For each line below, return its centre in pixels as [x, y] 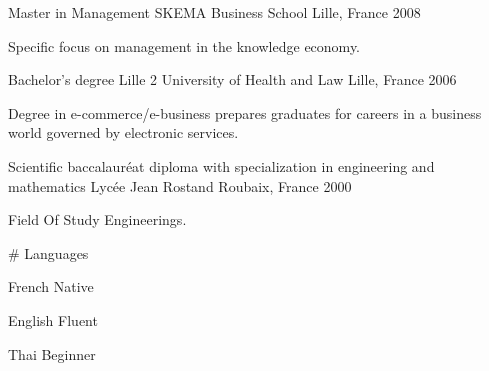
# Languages [48, 252]
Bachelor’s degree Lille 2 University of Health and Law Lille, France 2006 [232, 79]
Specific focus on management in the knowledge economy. [184, 45]
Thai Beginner [52, 353]
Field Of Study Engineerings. [97, 219]
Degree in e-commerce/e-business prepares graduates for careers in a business [245, 112]
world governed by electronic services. [123, 132]
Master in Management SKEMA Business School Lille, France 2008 [214, 12]
